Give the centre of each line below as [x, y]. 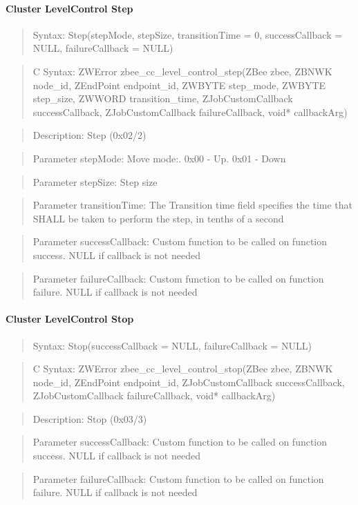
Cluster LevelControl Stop [70, 319]
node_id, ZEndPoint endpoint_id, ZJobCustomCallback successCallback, [189, 382]
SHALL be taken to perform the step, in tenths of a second [158, 218]
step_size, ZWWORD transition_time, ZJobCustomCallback [163, 98]
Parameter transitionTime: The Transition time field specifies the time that [193, 205]
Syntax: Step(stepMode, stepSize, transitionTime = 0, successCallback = [188, 34]
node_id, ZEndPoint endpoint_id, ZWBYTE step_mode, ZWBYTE [179, 85]
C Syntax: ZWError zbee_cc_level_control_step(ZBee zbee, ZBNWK [182, 71]
